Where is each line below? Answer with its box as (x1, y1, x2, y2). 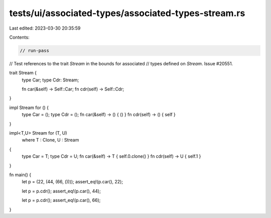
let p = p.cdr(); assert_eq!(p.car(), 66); (22, 197, 101, 203)
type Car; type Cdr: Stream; (22, 77, 79, 83)
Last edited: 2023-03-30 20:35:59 (9, 25, 81, 31)
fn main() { (9, 171, 32, 178)
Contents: (9, 34, 30, 40)
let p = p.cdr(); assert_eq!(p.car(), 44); (22, 188, 101, 194)
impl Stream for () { (9, 104, 49, 111)
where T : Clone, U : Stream (22, 137, 79, 143)
